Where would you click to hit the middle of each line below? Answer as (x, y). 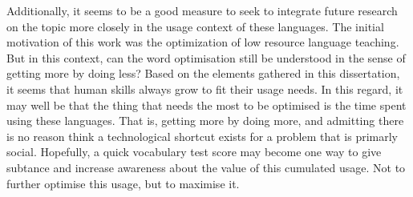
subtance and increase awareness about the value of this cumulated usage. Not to (206, 167)
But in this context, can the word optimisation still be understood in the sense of (206, 57)
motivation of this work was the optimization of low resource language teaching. (203, 42)
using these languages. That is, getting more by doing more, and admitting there (205, 121)
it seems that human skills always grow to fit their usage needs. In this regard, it (205, 88)
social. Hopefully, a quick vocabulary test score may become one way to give (194, 152)
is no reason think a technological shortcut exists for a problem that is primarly (202, 136)
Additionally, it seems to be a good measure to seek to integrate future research (202, 10)
